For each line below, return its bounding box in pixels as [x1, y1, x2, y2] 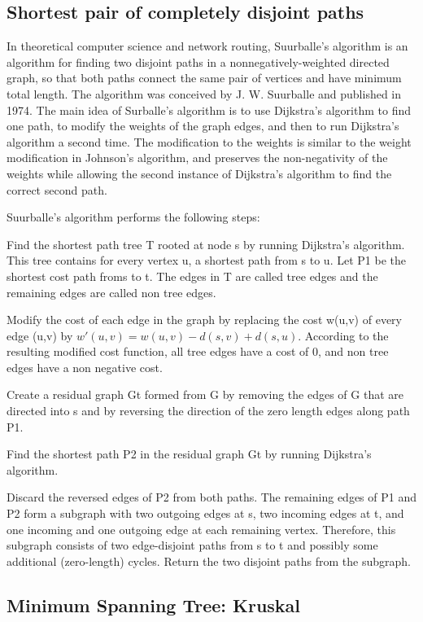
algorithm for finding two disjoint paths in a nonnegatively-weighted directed [7, 53, 390, 70]
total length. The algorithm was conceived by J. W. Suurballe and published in [7, 85, 402, 102]
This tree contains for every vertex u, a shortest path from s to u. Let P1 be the [7, 252, 406, 269]
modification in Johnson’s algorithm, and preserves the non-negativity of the [7, 149, 388, 166]
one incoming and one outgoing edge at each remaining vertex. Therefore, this [7, 520, 396, 537]
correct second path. [7, 181, 107, 198]
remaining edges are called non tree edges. [7, 283, 216, 300]
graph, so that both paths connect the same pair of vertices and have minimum [7, 69, 402, 86]
